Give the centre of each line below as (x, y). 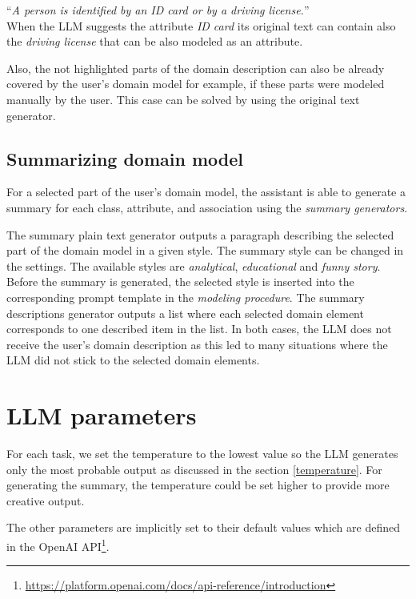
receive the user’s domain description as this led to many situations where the (197, 344)
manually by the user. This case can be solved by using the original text (183, 99)
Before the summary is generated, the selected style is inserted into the (180, 281)
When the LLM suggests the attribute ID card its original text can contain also (201, 25)
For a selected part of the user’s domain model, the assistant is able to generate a (206, 192)
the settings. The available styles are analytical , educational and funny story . (194, 265)
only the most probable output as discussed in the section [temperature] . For (194, 469)
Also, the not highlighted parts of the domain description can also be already (196, 68)
